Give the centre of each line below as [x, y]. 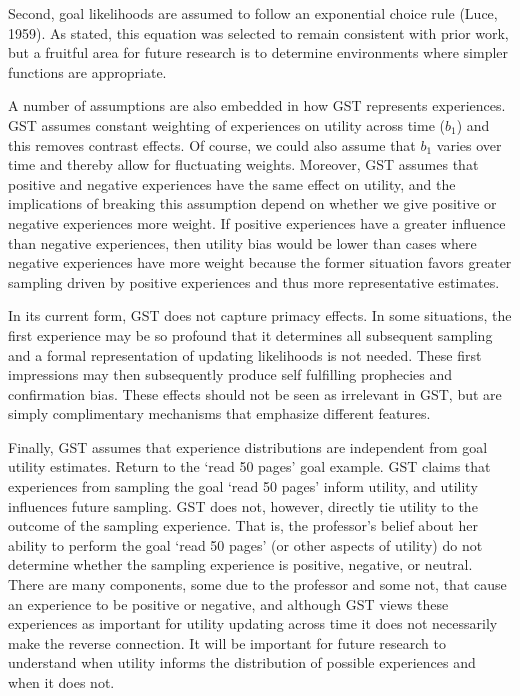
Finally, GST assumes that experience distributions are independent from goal [248, 446]
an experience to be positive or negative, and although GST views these [228, 603]
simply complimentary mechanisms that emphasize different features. [219, 413]
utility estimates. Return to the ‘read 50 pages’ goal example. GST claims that [249, 466]
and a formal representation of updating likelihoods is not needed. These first [245, 354]
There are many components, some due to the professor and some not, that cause [257, 584]
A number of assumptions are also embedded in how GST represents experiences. [257, 105]
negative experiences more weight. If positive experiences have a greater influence [257, 222]
